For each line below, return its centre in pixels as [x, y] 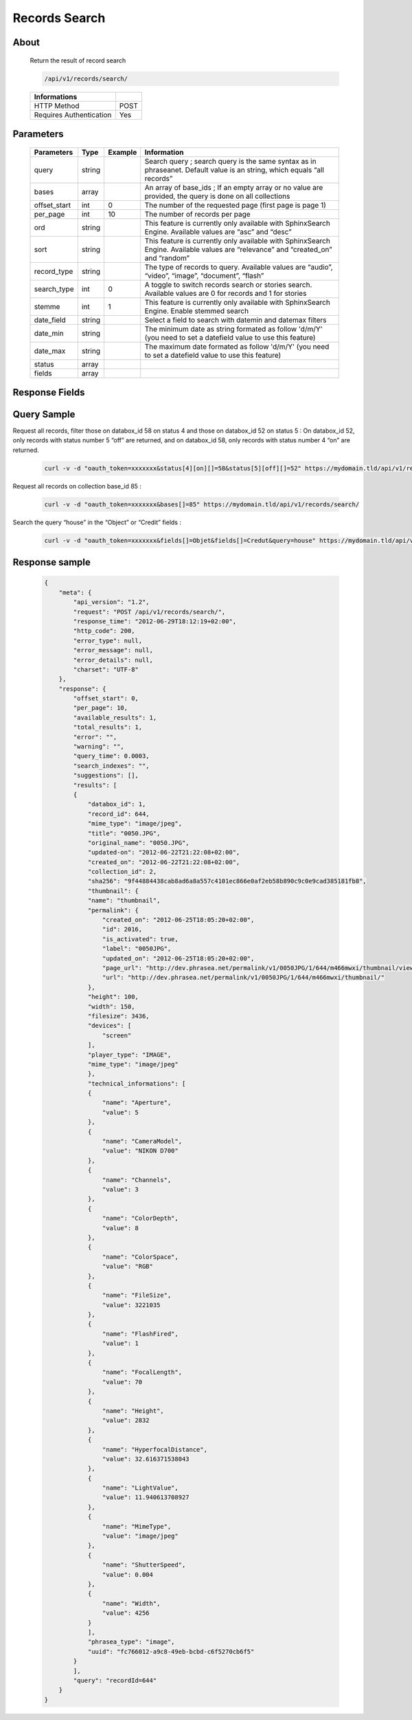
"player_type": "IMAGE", [129, 1055]
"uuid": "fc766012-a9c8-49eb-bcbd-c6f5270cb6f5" [171, 1652]
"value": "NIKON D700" [140, 1151]
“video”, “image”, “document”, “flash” [204, 275]
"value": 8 [120, 1228]
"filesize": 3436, [119, 1016]
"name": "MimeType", [137, 1526]
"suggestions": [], [106, 775]
